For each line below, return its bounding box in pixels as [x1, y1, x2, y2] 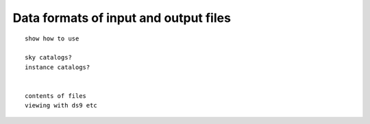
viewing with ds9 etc [25, 101, 97, 110]
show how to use [25, 34, 79, 42]
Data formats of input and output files [12, 10, 231, 25]
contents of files [25, 92, 87, 99]
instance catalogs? [25, 63, 90, 71]
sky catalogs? [25, 53, 72, 62]
